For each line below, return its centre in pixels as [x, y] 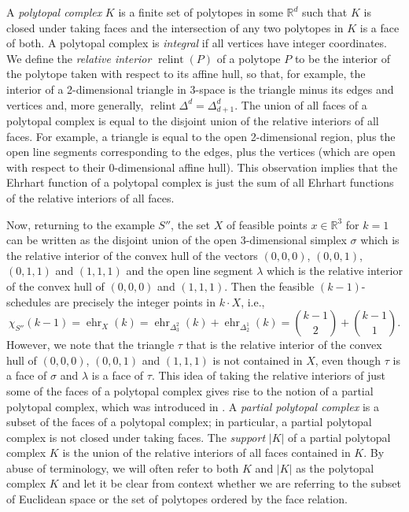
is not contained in [258, 360]
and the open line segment [190, 271]
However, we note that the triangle [90, 345]
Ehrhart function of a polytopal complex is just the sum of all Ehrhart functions [200, 182]
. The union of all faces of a [301, 104]
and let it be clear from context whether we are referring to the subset [232, 483]
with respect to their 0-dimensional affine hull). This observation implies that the [202, 167]
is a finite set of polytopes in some [201, 12]
